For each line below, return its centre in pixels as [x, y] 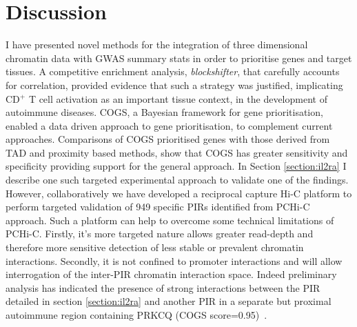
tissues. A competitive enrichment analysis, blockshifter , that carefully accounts [173, 71]
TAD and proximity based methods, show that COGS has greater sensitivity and [177, 152]
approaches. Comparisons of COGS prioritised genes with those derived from [168, 139]
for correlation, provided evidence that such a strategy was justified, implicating [174, 85]
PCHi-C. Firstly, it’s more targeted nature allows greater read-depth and [160, 234]
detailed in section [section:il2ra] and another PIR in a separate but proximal [169, 301]
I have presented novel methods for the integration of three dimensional [157, 44]
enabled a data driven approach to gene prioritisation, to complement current [169, 125]
